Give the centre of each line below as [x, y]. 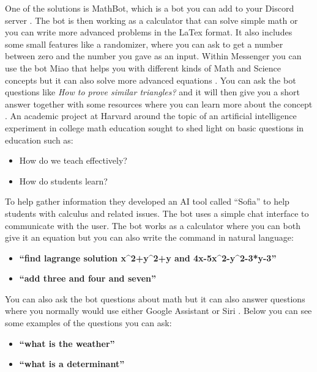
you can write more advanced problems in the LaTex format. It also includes [149, 32]
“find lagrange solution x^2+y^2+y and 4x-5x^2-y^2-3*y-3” [148, 257]
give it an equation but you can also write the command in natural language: [149, 237]
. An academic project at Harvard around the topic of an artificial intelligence [151, 116]
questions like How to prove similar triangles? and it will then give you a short [152, 92]
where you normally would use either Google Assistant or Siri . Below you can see [158, 311]
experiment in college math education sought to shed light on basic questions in [155, 127]
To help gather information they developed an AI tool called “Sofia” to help [147, 201]
